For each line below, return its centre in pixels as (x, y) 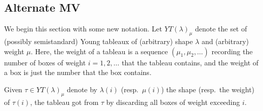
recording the (232, 51)
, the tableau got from (64, 102)
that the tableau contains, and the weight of (190, 62)
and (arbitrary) (225, 41)
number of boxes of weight (45, 62)
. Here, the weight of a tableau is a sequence (99, 51)
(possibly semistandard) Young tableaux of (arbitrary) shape (99, 41)
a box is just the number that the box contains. (78, 72)
